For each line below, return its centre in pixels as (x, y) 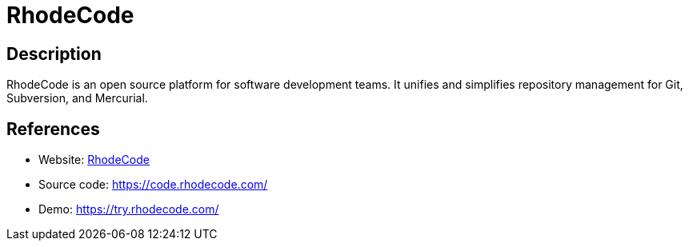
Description (54, 54)
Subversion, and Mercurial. (77, 98)
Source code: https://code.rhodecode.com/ (153, 185)
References (53, 129)
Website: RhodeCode (94, 160)
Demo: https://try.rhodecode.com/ (129, 209)
